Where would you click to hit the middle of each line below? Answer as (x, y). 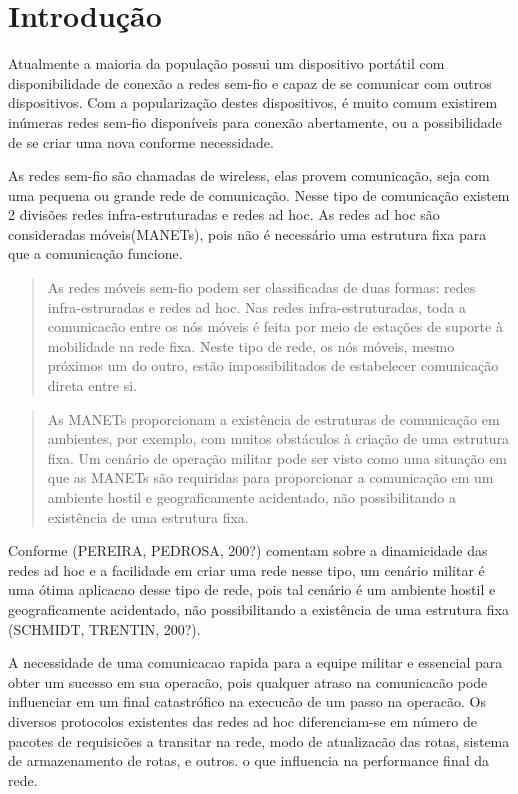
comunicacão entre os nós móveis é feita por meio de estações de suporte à (275, 326)
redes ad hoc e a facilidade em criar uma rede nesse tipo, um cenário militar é (246, 569)
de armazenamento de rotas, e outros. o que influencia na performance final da (249, 760)
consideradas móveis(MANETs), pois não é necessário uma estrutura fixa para (247, 233)
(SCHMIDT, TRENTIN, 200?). (104, 628)
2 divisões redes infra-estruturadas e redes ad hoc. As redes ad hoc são (224, 214)
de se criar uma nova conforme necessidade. (141, 141)
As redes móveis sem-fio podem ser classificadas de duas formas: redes (261, 287)
